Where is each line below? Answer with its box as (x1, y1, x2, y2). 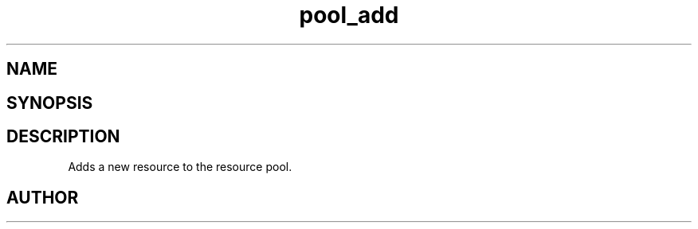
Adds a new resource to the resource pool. (68, 160, 292, 174)
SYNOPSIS (6, 92, 93, 113)
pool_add (299, 2, 399, 29)
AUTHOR (6, 187, 79, 208)
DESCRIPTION (6, 126, 120, 147)
